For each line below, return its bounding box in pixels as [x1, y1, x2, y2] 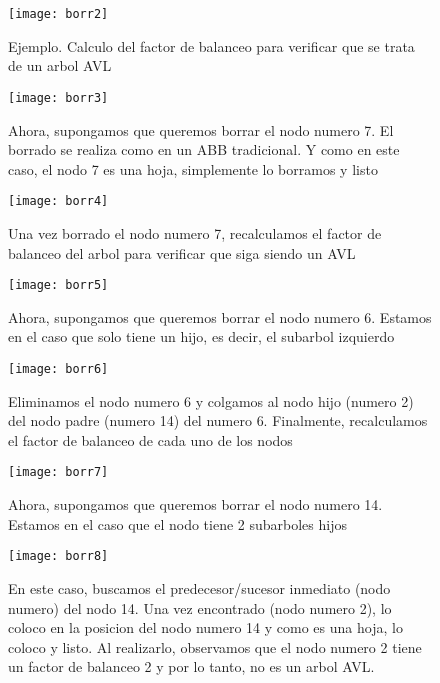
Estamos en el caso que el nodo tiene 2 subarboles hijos [8, 513, 347, 534]
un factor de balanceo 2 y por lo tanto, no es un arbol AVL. [8, 656, 375, 677]
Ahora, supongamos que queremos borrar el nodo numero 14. [8, 494, 383, 515]
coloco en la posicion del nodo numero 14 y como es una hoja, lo [8, 617, 403, 638]
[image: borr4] [8, 194, 109, 209]
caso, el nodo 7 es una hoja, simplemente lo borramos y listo [8, 158, 378, 179]
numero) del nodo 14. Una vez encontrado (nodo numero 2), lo [8, 597, 392, 618]
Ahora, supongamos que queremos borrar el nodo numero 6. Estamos [8, 306, 432, 327]
